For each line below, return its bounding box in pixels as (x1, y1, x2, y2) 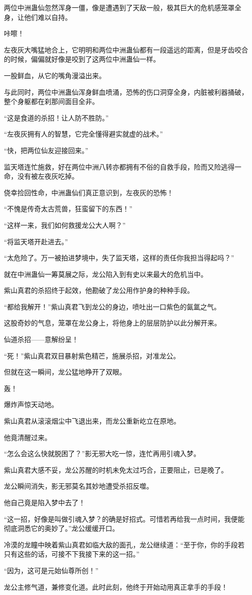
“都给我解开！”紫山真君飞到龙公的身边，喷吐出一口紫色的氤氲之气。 (4, 301, 221, 311)
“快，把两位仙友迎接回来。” (4, 145, 89, 155)
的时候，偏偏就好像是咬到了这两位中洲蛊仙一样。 (4, 54, 160, 64)
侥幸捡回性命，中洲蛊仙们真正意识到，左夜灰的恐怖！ (4, 187, 173, 197)
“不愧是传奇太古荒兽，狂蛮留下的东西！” (4, 204, 133, 214)
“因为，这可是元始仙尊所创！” (4, 565, 99, 575)
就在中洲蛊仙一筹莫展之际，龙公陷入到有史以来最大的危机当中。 (4, 269, 207, 279)
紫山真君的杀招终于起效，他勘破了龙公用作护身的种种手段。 (4, 285, 194, 295)
